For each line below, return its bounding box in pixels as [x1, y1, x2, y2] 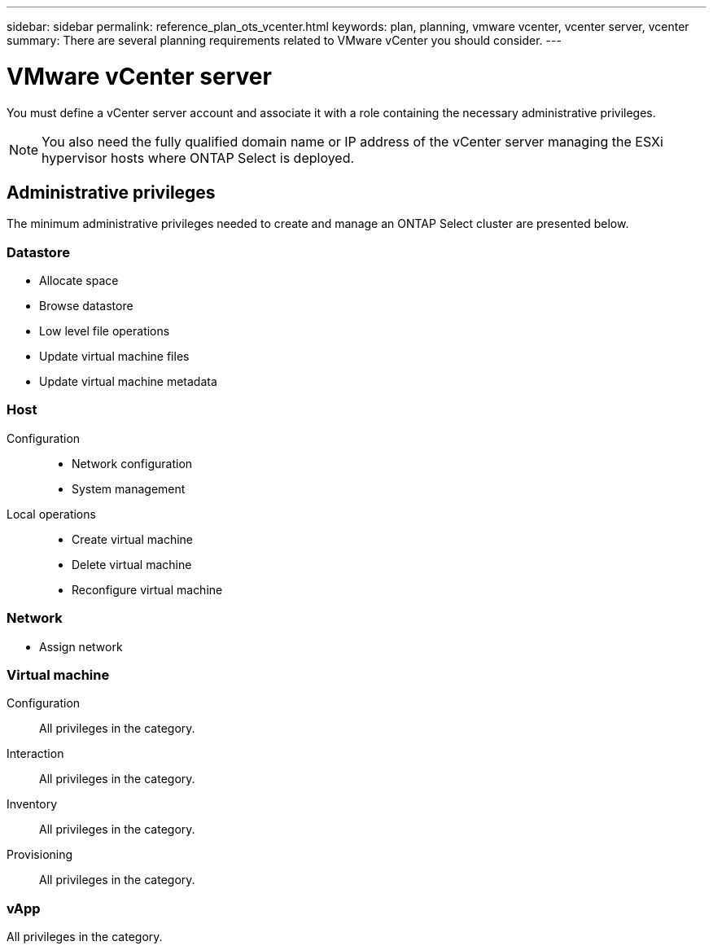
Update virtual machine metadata [39, 374, 217, 389]
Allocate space [39, 274, 119, 288]
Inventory [7, 797, 58, 812]
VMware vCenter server [7, 62, 272, 90]
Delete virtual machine [72, 557, 192, 571]
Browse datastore [39, 299, 133, 313]
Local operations [7, 506, 96, 521]
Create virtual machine [72, 532, 193, 546]
